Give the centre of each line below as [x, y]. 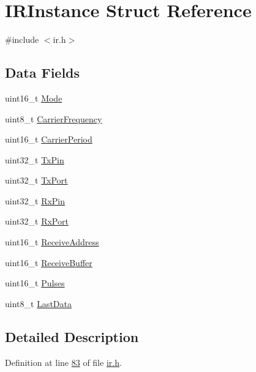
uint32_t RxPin [35, 200]
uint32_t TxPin [35, 159]
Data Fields [43, 73]
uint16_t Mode [34, 98]
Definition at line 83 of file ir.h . [63, 362]
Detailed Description [72, 336]
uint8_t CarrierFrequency [54, 118]
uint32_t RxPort [37, 221]
